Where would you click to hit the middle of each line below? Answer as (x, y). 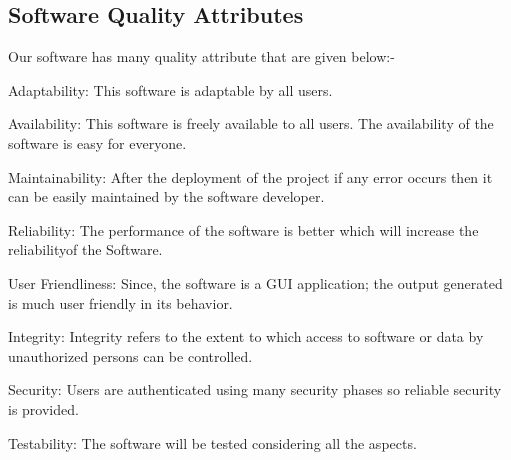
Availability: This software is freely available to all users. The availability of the (251, 123)
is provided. (43, 408)
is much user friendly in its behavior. (120, 302)
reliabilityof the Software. (85, 249)
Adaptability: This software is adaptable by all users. (170, 89)
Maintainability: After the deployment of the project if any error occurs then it (250, 176)
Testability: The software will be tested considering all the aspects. (212, 442)
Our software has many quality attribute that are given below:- (201, 56)
